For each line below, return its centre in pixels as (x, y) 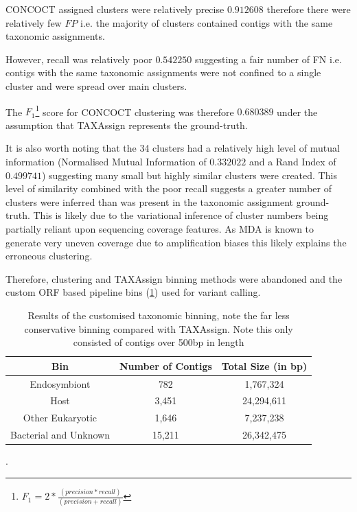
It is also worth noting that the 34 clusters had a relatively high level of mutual (173, 148)
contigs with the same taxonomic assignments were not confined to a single (163, 72)
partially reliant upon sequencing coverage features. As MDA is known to (160, 228)
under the (297, 112)
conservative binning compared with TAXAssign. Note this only (159, 328)
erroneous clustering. (49, 256)
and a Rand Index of (292, 161)
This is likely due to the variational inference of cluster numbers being (181, 215)
